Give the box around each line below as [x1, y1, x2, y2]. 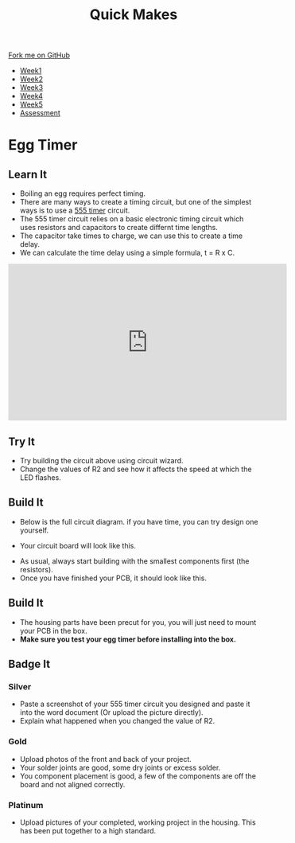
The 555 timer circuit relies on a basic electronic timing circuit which [19, 214, 244, 224]
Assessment [19, 108, 61, 118]
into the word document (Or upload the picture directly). [19, 708, 204, 717]
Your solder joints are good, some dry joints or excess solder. [19, 763, 221, 772]
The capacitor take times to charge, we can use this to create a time [19, 231, 243, 240]
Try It [8, 435, 36, 448]
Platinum [8, 799, 44, 810]
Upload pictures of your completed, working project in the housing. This [19, 818, 256, 827]
